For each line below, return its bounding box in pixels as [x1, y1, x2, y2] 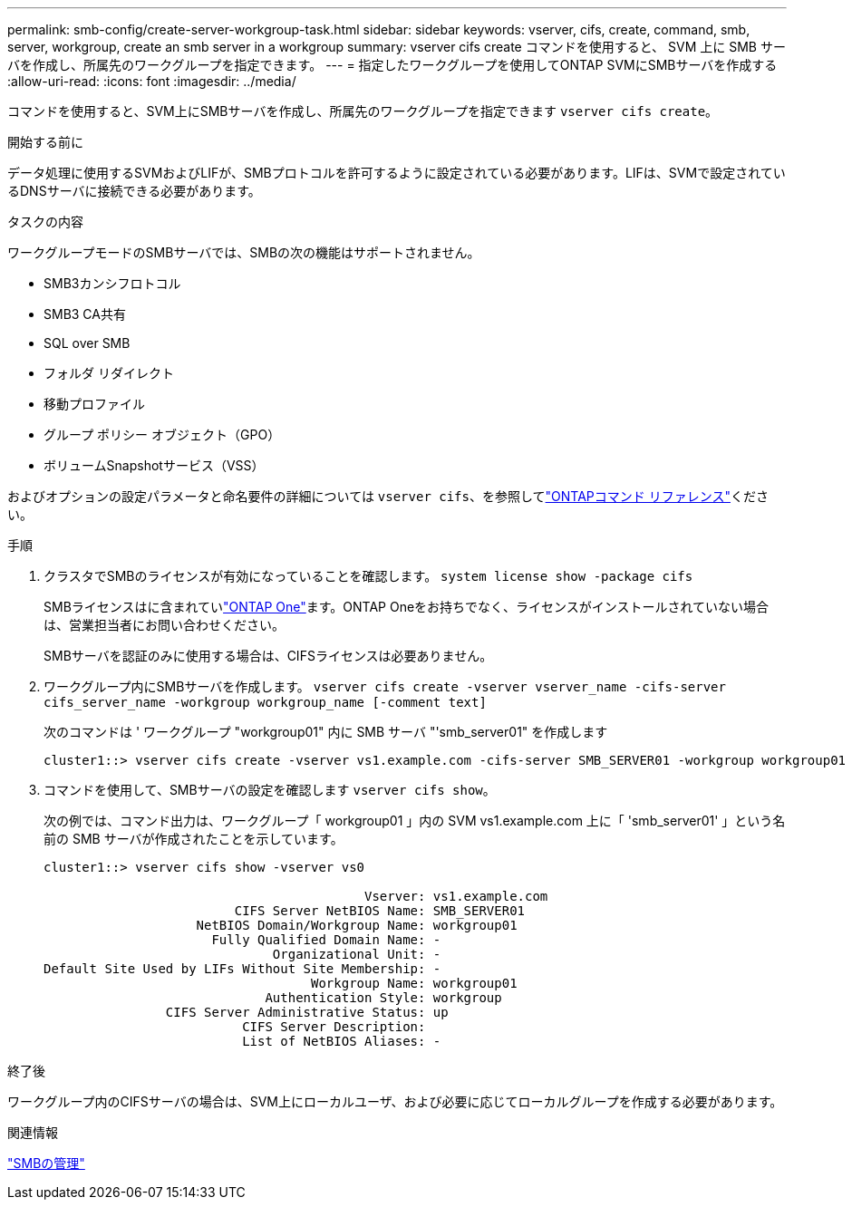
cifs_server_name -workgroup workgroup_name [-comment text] [44, 695, 487, 710]
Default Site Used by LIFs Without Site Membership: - [44, 961, 441, 976]
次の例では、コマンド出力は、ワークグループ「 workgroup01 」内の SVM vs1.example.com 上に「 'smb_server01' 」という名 [44, 813, 786, 828]
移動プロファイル [44, 396, 145, 411]
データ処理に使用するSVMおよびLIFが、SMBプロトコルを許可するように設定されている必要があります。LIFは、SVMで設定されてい [7, 165, 786, 180]
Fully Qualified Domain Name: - [211, 932, 441, 947]
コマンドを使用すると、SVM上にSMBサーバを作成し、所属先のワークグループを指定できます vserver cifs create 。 [7, 103, 719, 119]
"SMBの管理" [7, 1155, 85, 1171]
